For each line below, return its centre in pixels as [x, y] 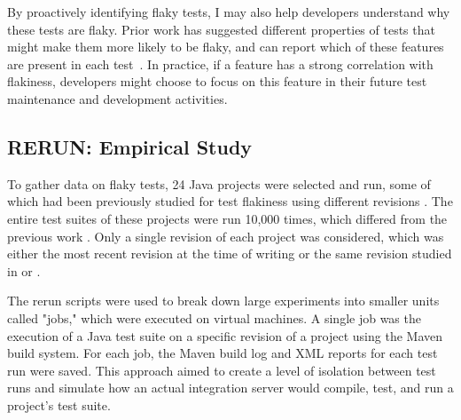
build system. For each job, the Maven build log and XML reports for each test [223, 353]
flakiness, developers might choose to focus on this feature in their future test [217, 81]
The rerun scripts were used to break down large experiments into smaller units [223, 301]
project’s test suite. [59, 404]
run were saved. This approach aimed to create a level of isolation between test [222, 370]
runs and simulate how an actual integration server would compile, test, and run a [230, 388]
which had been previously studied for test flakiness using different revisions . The [230, 201]
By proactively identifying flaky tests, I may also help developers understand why [229, 12]
